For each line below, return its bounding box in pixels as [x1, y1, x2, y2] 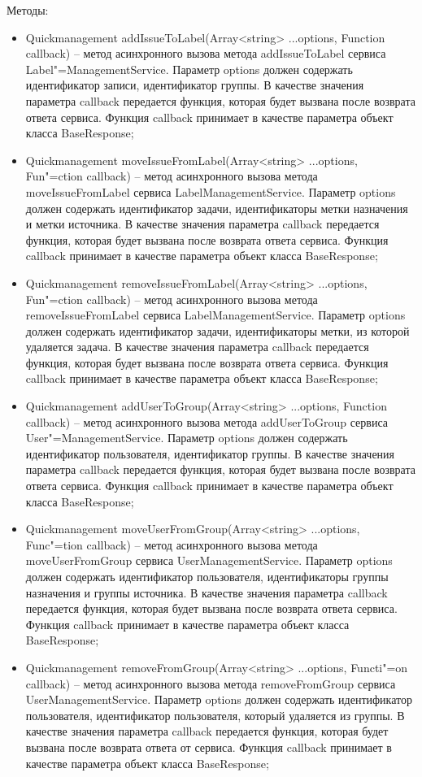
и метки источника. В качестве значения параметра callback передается [25, 215, 380, 232]
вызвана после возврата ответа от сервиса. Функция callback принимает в [25, 738, 392, 755]
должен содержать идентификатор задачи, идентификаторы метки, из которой [25, 322, 410, 339]
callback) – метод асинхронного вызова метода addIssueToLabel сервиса [25, 45, 386, 62]
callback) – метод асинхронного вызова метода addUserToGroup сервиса [25, 413, 389, 430]
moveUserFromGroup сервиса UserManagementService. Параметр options [25, 552, 393, 569]
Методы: [7, 2, 49, 18]
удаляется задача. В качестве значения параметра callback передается [25, 338, 369, 355]
